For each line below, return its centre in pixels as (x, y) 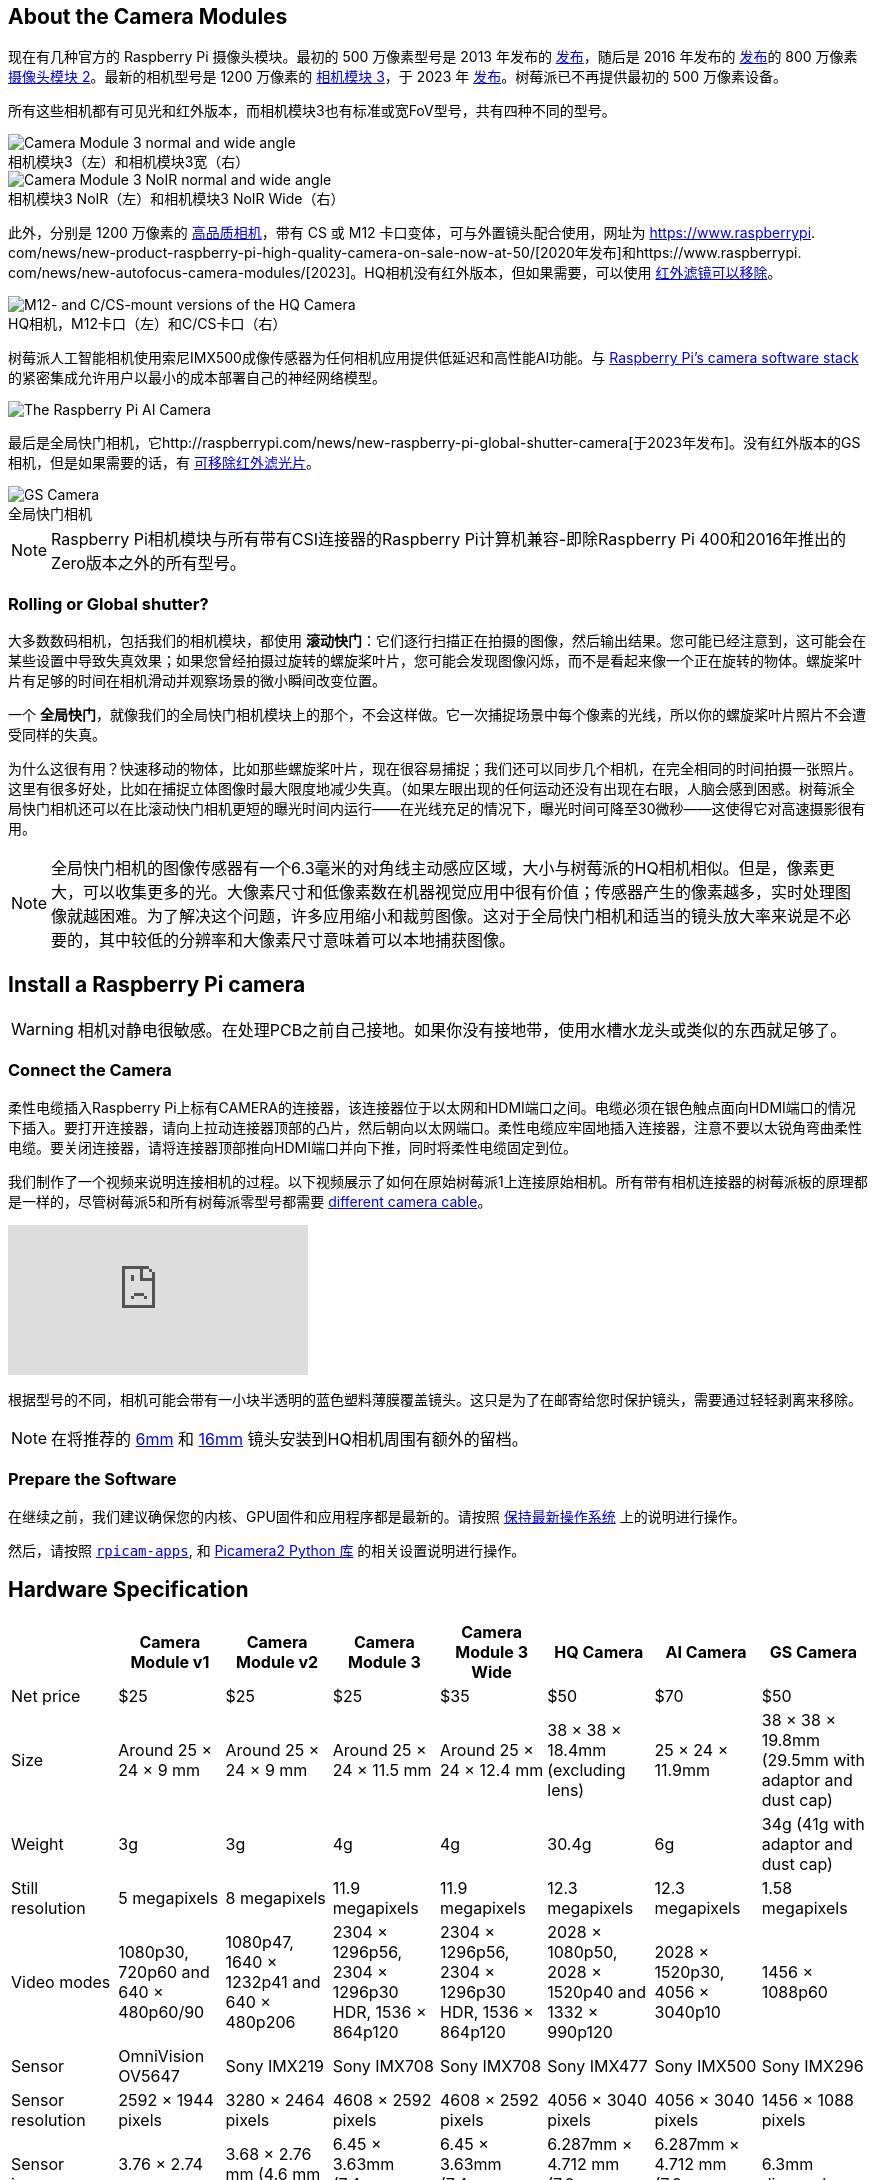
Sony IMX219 (274, 2066)
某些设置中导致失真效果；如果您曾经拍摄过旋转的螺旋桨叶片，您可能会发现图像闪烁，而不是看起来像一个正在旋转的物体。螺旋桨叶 (435, 661)
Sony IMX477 (597, 2066)
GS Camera (813, 1652)
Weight (37, 1844)
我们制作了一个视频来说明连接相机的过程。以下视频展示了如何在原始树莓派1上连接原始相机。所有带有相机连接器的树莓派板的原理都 (438, 1181)
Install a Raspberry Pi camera (157, 984)
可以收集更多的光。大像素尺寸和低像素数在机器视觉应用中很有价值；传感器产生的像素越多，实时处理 (459, 892)
